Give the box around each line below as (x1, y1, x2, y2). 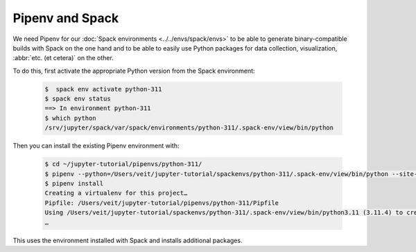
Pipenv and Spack (12, 10, 119, 26)
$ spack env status (44, 95, 111, 103)
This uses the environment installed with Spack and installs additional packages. (12, 236, 243, 244)
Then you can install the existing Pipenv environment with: (12, 142, 180, 150)
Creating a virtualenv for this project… (44, 189, 188, 197)
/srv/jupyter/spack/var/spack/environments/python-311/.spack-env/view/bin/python (44, 124, 334, 132)
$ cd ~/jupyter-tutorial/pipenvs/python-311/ (44, 160, 202, 168)
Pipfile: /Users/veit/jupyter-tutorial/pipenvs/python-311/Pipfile (44, 199, 279, 207)
